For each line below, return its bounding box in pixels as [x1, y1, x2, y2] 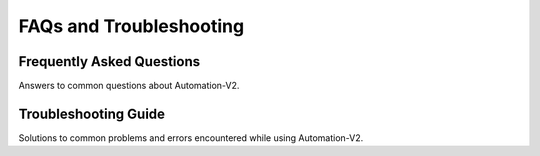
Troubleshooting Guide [18, 105, 165, 122]
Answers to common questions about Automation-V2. [18, 80, 240, 92]
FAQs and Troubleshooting [18, 15, 245, 37]
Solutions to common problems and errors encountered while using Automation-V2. [18, 131, 364, 144]
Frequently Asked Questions [18, 53, 201, 70]
